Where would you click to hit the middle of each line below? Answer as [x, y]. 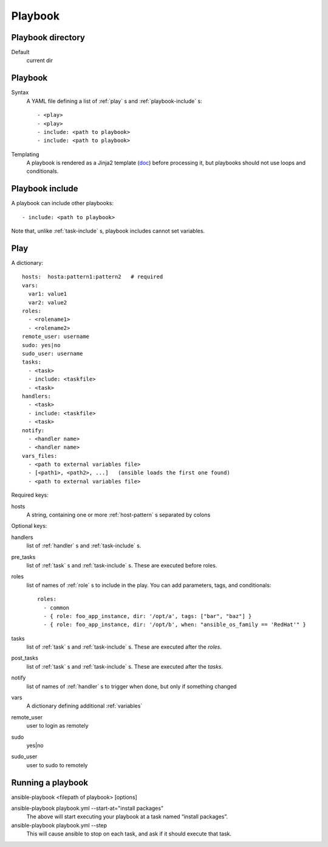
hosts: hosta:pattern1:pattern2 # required [93, 277]
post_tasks [25, 658]
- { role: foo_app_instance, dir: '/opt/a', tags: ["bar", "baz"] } [148, 616]
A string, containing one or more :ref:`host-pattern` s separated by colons [118, 515]
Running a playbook [50, 782]
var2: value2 [48, 302]
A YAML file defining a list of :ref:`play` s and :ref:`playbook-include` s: [114, 101]
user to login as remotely [57, 726]
